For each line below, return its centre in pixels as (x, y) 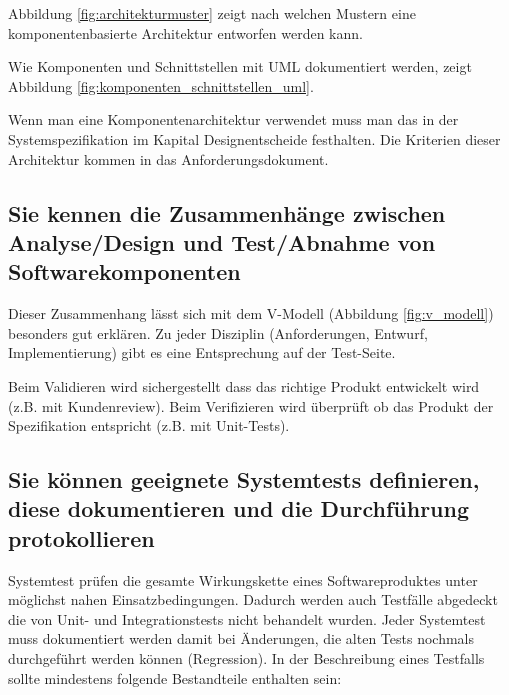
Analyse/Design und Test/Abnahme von (222, 241)
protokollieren (81, 537)
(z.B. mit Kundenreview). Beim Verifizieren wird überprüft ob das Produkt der (251, 405)
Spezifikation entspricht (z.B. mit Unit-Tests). (149, 425)
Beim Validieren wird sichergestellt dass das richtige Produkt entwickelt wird (244, 385)
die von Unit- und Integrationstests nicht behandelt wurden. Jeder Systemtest (247, 618)
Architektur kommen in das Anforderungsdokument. (168, 158)
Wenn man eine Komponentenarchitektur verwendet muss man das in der (233, 119)
